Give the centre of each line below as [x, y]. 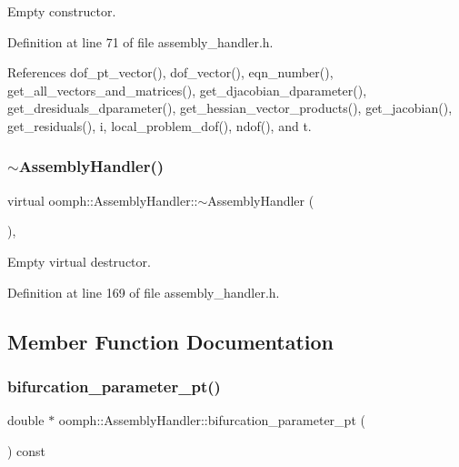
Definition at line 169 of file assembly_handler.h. [144, 292]
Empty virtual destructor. [79, 261]
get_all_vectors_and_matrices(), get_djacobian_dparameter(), [187, 90]
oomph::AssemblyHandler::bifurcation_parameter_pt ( [212, 420]
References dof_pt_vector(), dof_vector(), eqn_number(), [170, 72]
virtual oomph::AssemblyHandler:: [103, 200]
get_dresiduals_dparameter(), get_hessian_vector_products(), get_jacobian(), [230, 108]
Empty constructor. [62, 11]
